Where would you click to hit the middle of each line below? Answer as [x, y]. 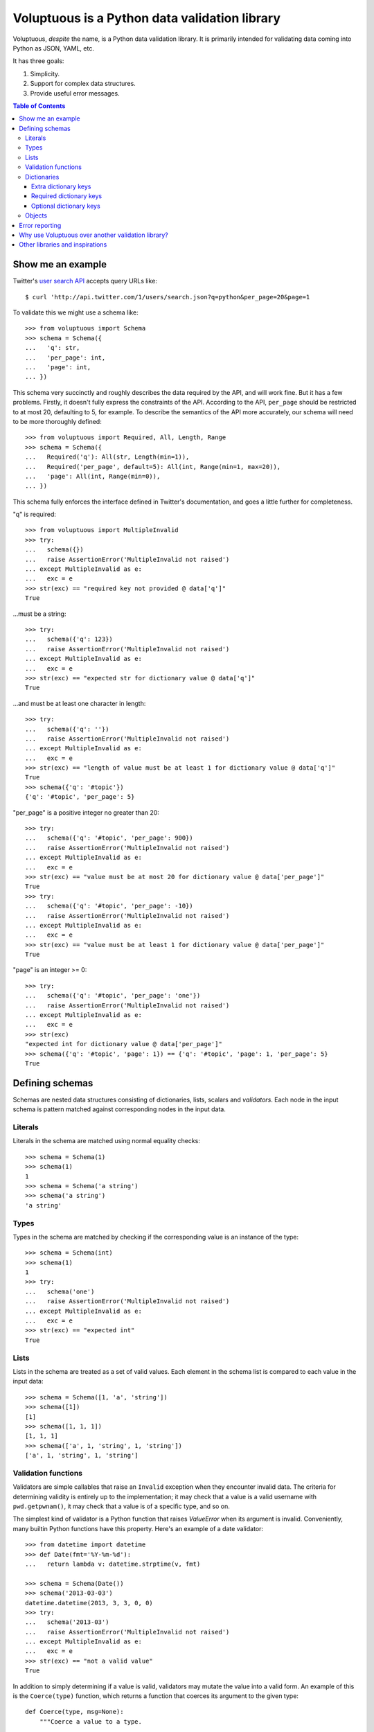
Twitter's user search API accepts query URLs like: [85, 281]
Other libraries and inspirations [63, 245]
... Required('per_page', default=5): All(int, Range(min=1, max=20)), [153, 467]
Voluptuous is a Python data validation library [146, 18]
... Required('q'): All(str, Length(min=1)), [107, 457]
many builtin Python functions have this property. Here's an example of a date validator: [138, 1528]
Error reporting [40, 225]
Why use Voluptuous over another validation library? [94, 235]
